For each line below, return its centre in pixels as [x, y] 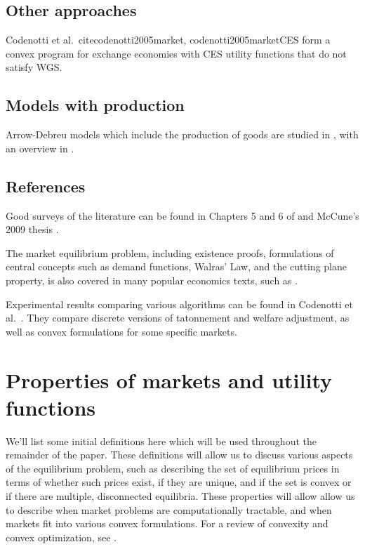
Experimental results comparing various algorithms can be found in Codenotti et [180, 304]
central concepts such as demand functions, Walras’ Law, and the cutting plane [176, 266]
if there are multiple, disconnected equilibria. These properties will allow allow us [180, 496]
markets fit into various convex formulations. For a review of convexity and [167, 523]
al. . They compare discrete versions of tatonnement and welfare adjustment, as [178, 318]
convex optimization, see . [61, 537]
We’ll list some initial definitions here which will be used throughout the [161, 441]
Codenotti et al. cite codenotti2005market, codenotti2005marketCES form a [168, 40]
